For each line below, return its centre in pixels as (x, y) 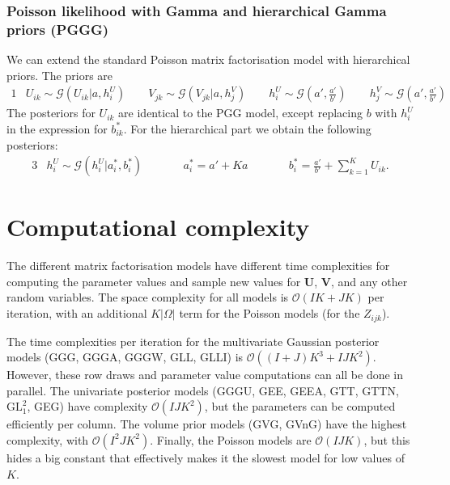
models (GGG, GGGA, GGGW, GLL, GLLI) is (125, 357)
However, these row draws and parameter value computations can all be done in (205, 375)
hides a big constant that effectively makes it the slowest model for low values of (206, 457)
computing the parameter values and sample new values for (154, 281)
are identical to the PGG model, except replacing (240, 113)
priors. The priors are (60, 75)
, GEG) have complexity (87, 406)
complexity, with (48, 439)
